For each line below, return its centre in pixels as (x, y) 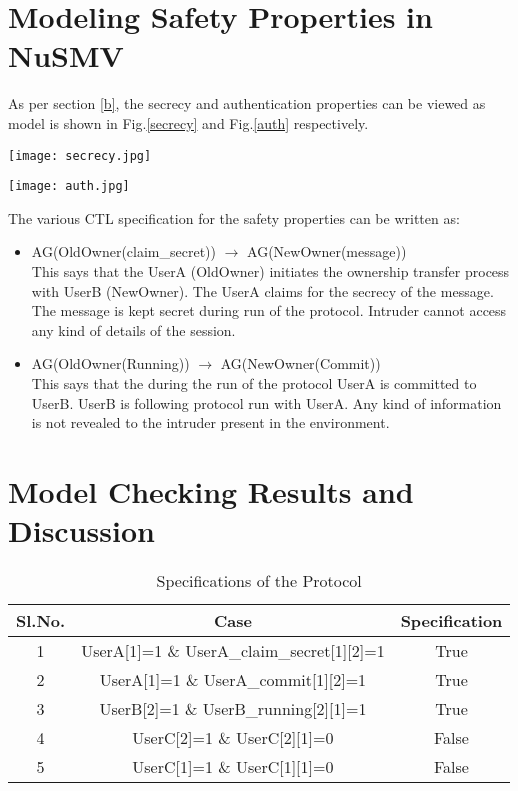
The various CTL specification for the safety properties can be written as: (234, 217)
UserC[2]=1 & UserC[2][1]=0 (233, 738)
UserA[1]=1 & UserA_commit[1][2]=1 (233, 680)
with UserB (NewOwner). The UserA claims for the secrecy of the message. (262, 290)
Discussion (81, 530)
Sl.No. (41, 621)
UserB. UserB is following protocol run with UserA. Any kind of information (266, 402)
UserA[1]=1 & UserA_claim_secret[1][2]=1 (233, 651)
